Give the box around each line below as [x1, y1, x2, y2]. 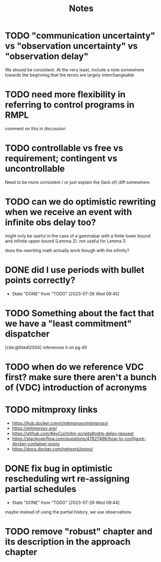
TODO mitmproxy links [5, 404, 98, 415]
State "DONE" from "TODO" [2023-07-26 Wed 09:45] [12, 290, 119, 296]
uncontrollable [5, 163, 65, 175]
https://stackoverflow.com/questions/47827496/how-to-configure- [12, 435, 146, 441]
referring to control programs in [5, 99, 134, 111]
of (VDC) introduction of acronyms [5, 382, 147, 393]
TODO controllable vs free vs [5, 143, 123, 154]
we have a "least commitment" [5, 318, 132, 329]
